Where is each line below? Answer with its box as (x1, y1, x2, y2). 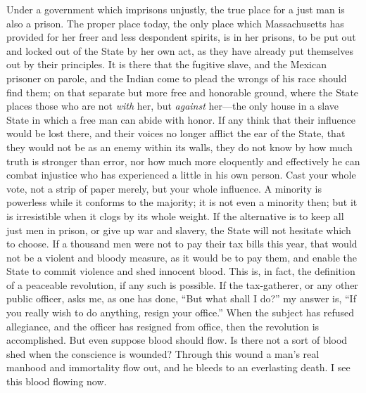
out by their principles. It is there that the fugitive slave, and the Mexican (6, 57, 327, 72)
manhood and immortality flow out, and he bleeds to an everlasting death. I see (6, 360, 351, 375)
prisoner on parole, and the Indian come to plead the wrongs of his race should (6, 70, 347, 85)
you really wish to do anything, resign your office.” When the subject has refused (6, 305, 355, 320)
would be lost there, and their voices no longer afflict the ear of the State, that (6, 126, 346, 141)
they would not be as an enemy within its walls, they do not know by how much (6, 139, 353, 154)
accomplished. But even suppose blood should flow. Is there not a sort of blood (6, 333, 348, 347)
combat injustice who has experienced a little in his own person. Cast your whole (6, 167, 356, 182)
